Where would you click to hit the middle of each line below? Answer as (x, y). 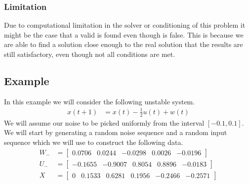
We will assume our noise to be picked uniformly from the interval (104, 122)
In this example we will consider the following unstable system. (100, 101)
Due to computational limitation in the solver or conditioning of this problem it (125, 25)
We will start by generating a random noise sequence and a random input (116, 132)
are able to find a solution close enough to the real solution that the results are (124, 44)
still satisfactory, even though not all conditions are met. (90, 54)
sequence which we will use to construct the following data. (94, 142)
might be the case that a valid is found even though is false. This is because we (124, 34)
